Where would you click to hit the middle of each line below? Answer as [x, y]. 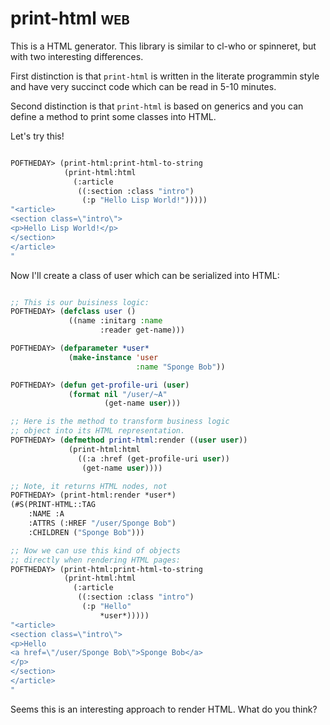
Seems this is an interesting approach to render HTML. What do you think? [164, 709]
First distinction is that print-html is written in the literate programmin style [165, 76]
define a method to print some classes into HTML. [113, 116]
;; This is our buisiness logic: [80, 302]
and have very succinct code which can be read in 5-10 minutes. [143, 86]
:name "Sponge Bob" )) [180, 367]
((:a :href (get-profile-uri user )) [153, 458]
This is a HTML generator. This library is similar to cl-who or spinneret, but [163, 46]
